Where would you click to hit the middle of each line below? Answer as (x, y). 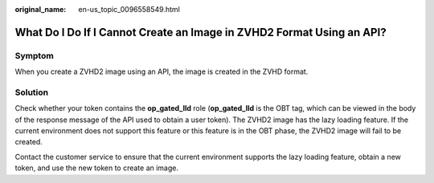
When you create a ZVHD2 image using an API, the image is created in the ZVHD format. (162, 71)
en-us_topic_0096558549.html (129, 9)
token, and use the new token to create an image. (97, 168)
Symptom (34, 55)
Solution (32, 92)
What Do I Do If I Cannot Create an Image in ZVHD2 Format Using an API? (201, 32)
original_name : (41, 9)
